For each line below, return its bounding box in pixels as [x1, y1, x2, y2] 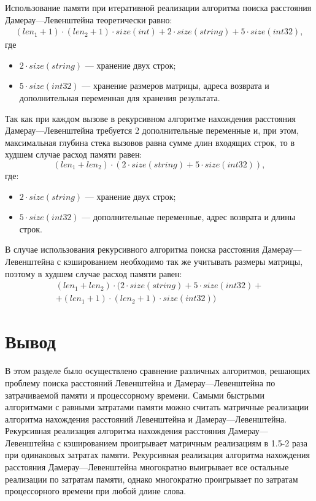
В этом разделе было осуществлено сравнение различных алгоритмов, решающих [5, 364, 310, 377]
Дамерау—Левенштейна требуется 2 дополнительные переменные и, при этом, [5, 124, 299, 137]
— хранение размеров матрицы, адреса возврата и [82, 79, 269, 92]
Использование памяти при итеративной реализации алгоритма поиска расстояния [5, 1, 312, 13]
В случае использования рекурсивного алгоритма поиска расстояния [5, 243, 260, 256]
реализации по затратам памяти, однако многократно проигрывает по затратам [5, 472, 298, 485]
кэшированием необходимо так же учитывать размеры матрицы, [63, 254, 303, 267]
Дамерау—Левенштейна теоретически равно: [5, 13, 172, 26]
